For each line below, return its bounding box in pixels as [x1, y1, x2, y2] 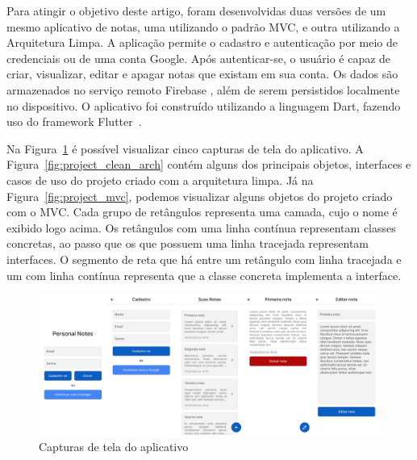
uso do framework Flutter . [6, 113, 142, 130]
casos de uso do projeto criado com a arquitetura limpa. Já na [6, 171, 314, 188]
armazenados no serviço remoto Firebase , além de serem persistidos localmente [6, 81, 400, 98]
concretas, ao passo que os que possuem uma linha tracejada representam [6, 235, 369, 252]
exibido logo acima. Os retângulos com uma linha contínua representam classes [6, 219, 396, 236]
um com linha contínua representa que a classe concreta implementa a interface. [6, 266, 402, 283]
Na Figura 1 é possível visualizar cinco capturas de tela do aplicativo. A [6, 140, 364, 157]
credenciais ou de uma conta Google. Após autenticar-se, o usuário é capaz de [6, 49, 391, 66]
